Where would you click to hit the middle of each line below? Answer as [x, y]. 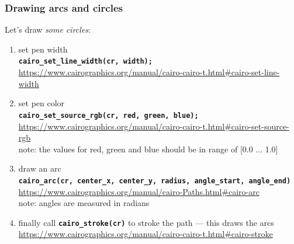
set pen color [41, 103]
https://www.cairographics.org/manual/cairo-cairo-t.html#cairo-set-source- [154, 126]
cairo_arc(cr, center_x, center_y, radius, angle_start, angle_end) [155, 181]
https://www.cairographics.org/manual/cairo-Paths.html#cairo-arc [139, 191]
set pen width [43, 49]
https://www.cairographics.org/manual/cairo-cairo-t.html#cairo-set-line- [149, 72]
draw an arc [40, 168]
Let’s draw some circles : [48, 29]
